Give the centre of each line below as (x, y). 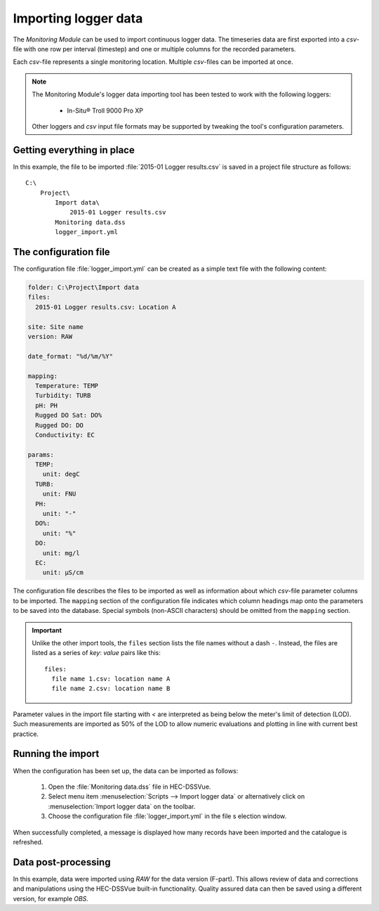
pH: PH (47, 405)
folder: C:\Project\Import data (84, 287)
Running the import (56, 754)
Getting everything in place (74, 150)
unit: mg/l (61, 553)
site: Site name (56, 327)
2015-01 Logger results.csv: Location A (106, 307)
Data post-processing (62, 862)
